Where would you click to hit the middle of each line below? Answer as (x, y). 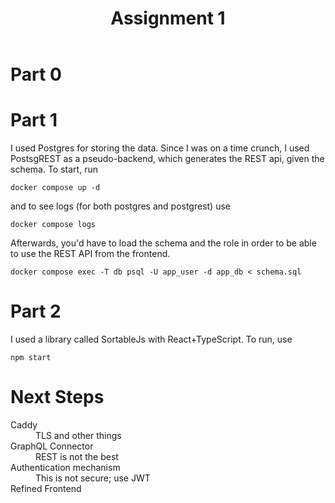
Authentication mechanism (65, 467)
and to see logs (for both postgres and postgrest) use (120, 206)
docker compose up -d (55, 188)
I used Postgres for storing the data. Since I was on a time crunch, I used (160, 148)
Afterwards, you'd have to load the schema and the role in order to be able (163, 243)
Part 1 (34, 120)
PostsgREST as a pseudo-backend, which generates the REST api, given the (167, 159)
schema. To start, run (54, 169)
